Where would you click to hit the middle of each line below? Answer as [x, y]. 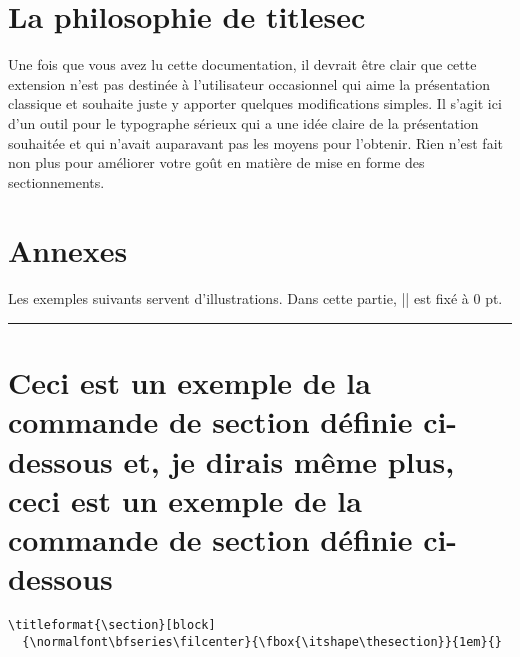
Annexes [68, 250]
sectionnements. [56, 181]
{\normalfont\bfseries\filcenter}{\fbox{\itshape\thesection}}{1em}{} [262, 641]
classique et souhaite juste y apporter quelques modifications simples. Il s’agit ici [255, 103]
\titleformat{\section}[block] [112, 625]
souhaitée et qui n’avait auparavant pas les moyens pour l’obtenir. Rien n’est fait [255, 142]
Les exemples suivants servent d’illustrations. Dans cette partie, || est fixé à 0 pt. [255, 298]
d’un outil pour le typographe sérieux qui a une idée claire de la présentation [243, 122]
